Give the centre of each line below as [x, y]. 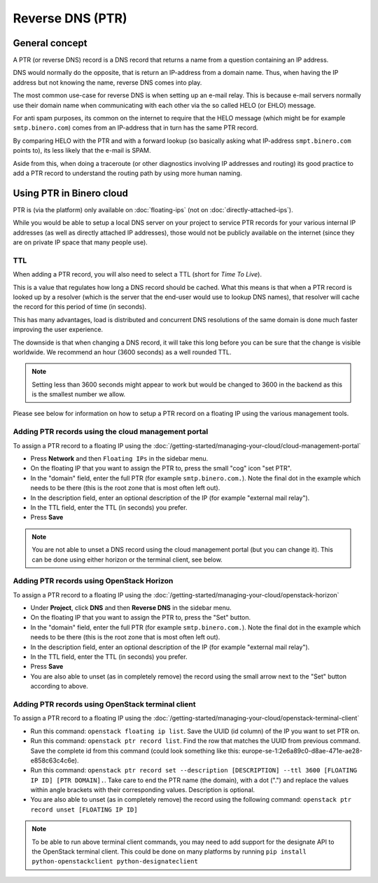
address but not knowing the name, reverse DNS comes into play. [107, 82]
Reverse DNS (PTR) [70, 18]
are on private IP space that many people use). [80, 242]
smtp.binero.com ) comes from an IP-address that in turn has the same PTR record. [135, 128]
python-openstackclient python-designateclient [115, 862]
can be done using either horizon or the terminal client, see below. [127, 559]
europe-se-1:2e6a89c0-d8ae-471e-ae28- [302, 751]
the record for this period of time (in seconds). [80, 307]
